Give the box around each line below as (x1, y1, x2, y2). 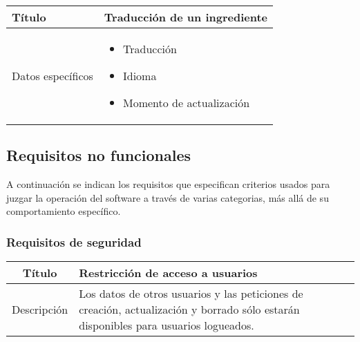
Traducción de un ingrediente (104, 9, 268, 25)
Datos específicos (12, 68, 93, 84)
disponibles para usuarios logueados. (79, 317, 254, 334)
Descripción (12, 301, 68, 318)
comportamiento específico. (6, 204, 121, 218)
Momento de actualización (122, 95, 250, 111)
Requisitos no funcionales (6, 144, 191, 166)
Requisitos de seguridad (6, 233, 142, 250)
